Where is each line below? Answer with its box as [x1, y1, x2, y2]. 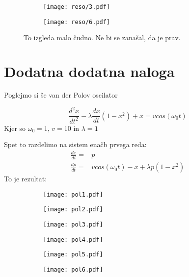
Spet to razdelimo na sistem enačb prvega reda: [4, 139, 147, 150]
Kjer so [4, 123, 26, 133]
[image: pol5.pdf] [43, 251, 103, 258]
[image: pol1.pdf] [43, 191, 103, 198]
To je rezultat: [4, 174, 47, 184]
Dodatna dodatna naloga [4, 61, 175, 81]
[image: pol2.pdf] [43, 206, 103, 213]
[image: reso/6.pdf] [43, 18, 110, 25]
